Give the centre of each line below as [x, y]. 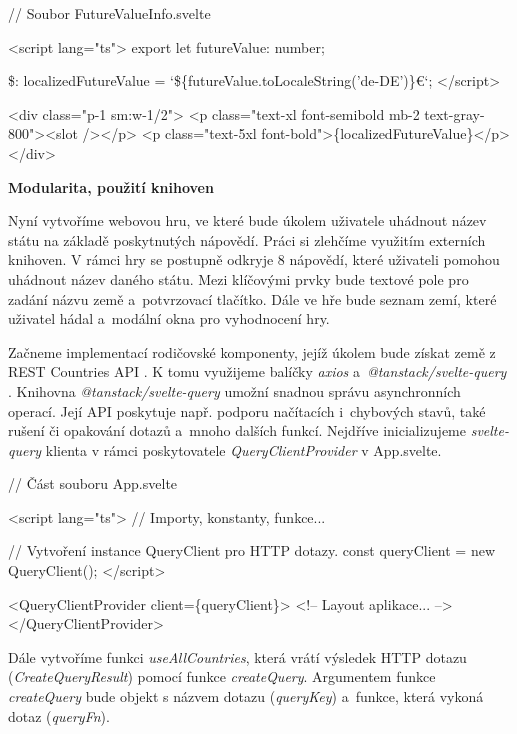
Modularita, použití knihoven [111, 186]
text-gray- [454, 113]
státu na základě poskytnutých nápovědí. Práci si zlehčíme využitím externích [247, 239]
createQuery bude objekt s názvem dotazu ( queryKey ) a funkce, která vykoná [246, 696]
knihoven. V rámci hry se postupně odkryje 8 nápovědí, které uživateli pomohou [254, 259]
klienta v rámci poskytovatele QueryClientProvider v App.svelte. [243, 449]
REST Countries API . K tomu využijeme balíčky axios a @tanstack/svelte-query [257, 371]
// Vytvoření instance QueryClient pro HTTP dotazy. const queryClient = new [252, 550]
